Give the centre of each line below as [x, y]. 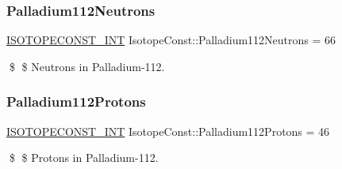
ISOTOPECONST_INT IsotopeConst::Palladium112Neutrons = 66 [171, 40]
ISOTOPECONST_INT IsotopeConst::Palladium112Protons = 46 [168, 131]
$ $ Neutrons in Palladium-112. [87, 66]
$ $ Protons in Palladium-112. [84, 158]
